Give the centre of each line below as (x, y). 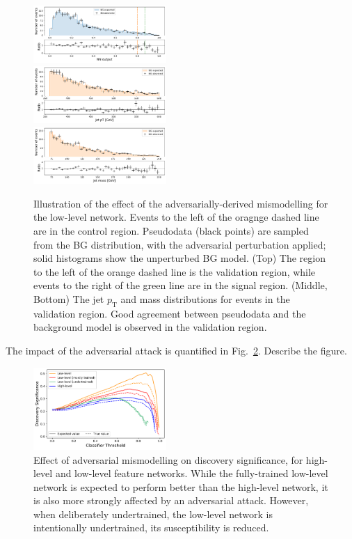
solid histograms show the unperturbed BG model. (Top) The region (179, 258)
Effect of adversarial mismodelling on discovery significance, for (168, 459)
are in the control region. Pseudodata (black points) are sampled (171, 231)
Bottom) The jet (69, 298)
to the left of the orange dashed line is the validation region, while (175, 271)
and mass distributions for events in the (205, 298)
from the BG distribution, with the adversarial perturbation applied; (180, 244)
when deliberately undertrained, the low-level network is (153, 514)
